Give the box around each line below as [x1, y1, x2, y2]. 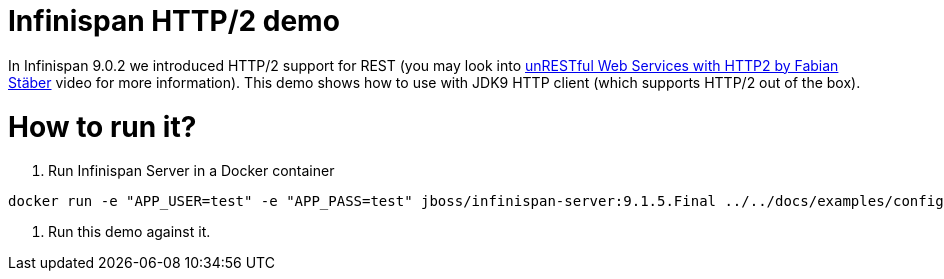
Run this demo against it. [48, 223, 211, 241]
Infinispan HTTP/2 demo [8, 4, 340, 38]
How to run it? [8, 109, 197, 144]
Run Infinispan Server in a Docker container [48, 162, 335, 180]
